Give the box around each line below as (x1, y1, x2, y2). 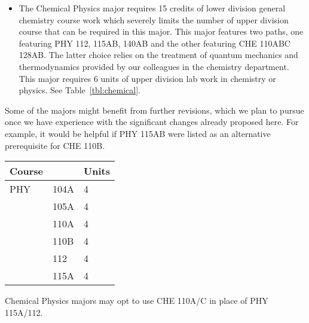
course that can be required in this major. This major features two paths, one (19, 25, 304, 38)
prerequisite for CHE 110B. (5, 139, 105, 151)
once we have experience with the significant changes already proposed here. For (5, 115, 299, 128)
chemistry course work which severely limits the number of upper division (19, 13, 289, 26)
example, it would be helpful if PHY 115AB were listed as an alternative (5, 127, 271, 139)
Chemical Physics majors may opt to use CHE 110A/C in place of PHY (5, 294, 268, 307)
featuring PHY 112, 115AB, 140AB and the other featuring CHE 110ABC (19, 36, 290, 49)
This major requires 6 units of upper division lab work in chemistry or (19, 72, 276, 84)
